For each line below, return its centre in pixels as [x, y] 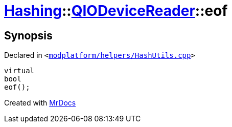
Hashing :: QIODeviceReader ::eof [116, 11]
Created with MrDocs [40, 103]
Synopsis [28, 35]
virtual [19, 71]
